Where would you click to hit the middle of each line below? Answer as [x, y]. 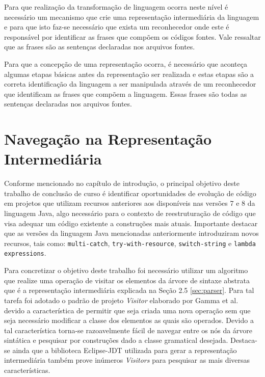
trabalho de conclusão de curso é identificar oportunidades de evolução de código [130, 193]
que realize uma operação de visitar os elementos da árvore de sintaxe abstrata [127, 280]
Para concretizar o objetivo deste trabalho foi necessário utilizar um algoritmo [126, 270]
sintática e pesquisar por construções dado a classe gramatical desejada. [116, 340]
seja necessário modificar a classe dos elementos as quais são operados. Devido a [129, 320]
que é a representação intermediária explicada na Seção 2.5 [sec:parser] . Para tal [129, 290]
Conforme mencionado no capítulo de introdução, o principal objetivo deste [122, 183]
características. [27, 370]
